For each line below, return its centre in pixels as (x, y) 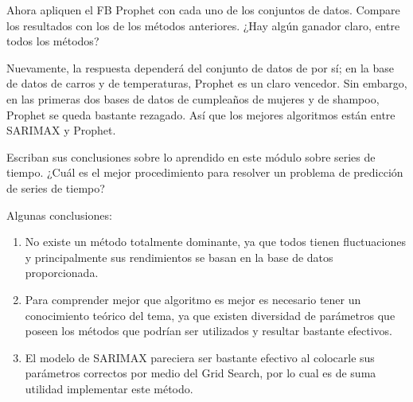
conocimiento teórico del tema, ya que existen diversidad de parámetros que (210, 315)
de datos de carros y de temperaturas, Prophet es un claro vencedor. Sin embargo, (207, 83)
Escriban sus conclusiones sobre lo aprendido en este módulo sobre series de (191, 156)
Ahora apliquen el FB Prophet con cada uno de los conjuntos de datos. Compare (203, 10)
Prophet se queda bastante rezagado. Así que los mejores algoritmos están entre (201, 114)
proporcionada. (62, 273)
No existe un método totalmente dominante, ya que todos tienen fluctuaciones (215, 242)
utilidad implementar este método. (109, 388)
